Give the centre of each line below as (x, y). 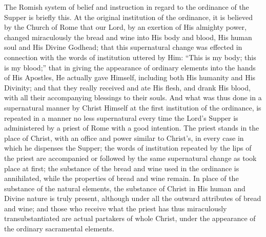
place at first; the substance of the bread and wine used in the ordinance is (122, 168)
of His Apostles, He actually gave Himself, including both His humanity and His (130, 77)
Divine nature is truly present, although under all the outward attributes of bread (133, 198)
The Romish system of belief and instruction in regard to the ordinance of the (127, 7)
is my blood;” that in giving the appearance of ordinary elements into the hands (130, 67)
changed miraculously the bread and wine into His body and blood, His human (128, 37)
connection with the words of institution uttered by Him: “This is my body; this (130, 57)
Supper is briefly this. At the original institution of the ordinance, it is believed (129, 17)
